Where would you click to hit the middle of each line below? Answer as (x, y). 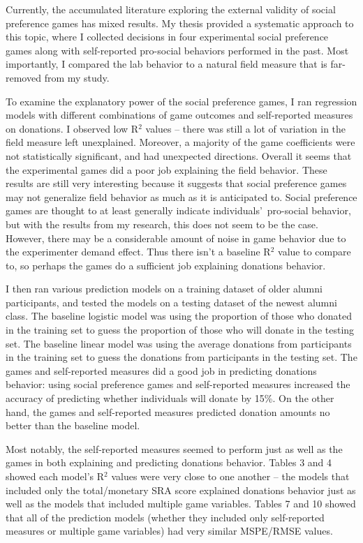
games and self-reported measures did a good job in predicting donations (161, 370)
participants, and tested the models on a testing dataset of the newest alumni (171, 302)
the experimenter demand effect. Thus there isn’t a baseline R (138, 252)
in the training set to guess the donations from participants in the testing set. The (181, 357)
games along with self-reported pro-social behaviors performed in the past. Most (177, 50)
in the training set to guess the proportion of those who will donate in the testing (180, 330)
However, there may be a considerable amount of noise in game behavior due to (176, 238)
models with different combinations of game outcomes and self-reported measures (179, 115)
